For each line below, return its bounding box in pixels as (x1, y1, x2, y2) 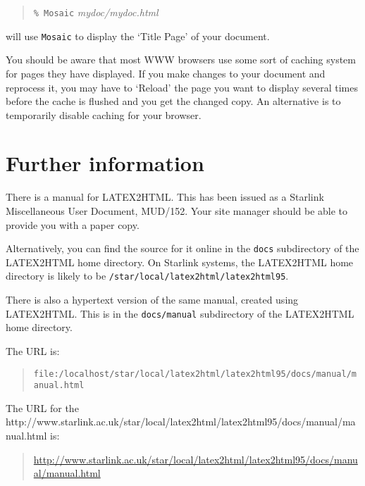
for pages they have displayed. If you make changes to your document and (6, 66, 326, 80)
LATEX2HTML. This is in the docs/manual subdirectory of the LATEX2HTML (6, 306, 354, 320)
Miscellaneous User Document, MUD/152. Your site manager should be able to (6, 204, 348, 218)
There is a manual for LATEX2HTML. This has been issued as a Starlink (6, 189, 324, 204)
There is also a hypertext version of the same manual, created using (6, 292, 299, 307)
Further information (6, 149, 204, 177)
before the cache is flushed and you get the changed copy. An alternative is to (6, 94, 341, 108)
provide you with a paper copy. (6, 217, 140, 232)
